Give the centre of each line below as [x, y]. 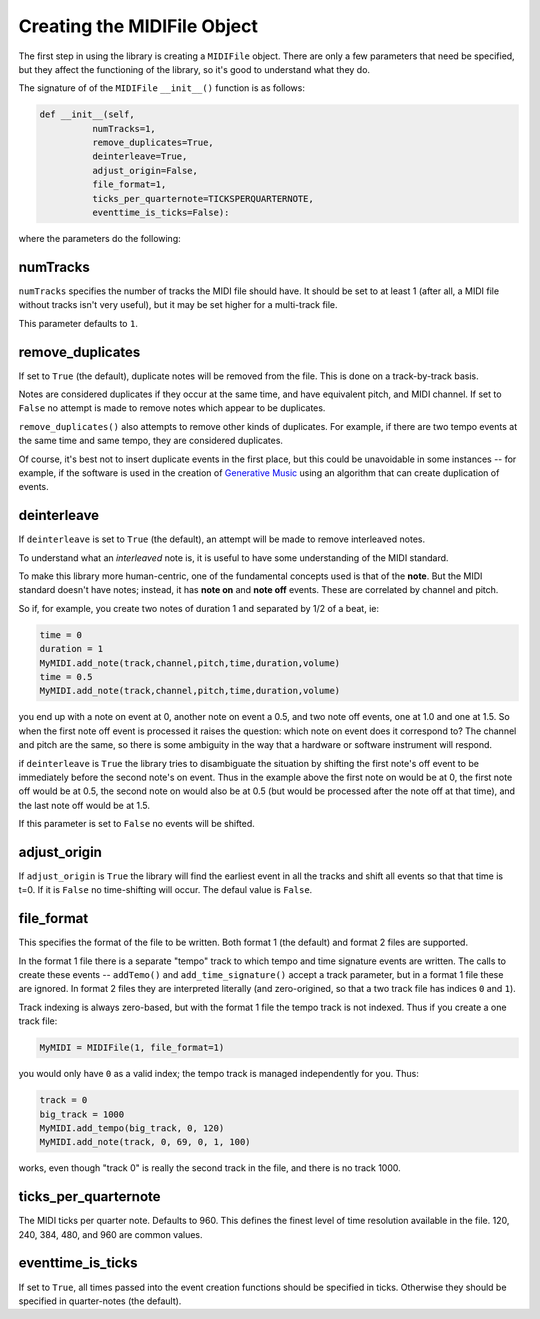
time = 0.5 [66, 676]
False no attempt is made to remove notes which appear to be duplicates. [172, 408]
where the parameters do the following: [100, 239]
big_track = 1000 [82, 1114]
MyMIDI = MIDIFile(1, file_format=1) [132, 1048]
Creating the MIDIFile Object [138, 26]
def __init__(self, [87, 114]
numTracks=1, [124, 128]
